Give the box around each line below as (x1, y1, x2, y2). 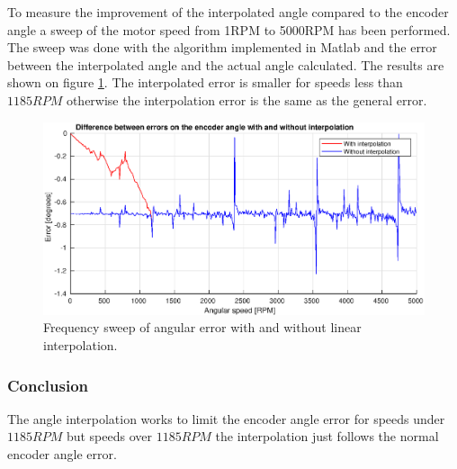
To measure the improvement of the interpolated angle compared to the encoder (7, 3, 449, 21)
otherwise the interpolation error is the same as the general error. (66, 90, 427, 109)
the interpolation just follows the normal (215, 427, 439, 446)
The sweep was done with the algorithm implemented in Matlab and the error (7, 38, 437, 57)
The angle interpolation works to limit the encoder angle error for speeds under (7, 409, 445, 428)
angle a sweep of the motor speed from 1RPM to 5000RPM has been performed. (7, 20, 451, 39)
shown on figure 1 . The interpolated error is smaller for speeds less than (7, 73, 403, 92)
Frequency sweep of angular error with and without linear (43, 318, 362, 337)
